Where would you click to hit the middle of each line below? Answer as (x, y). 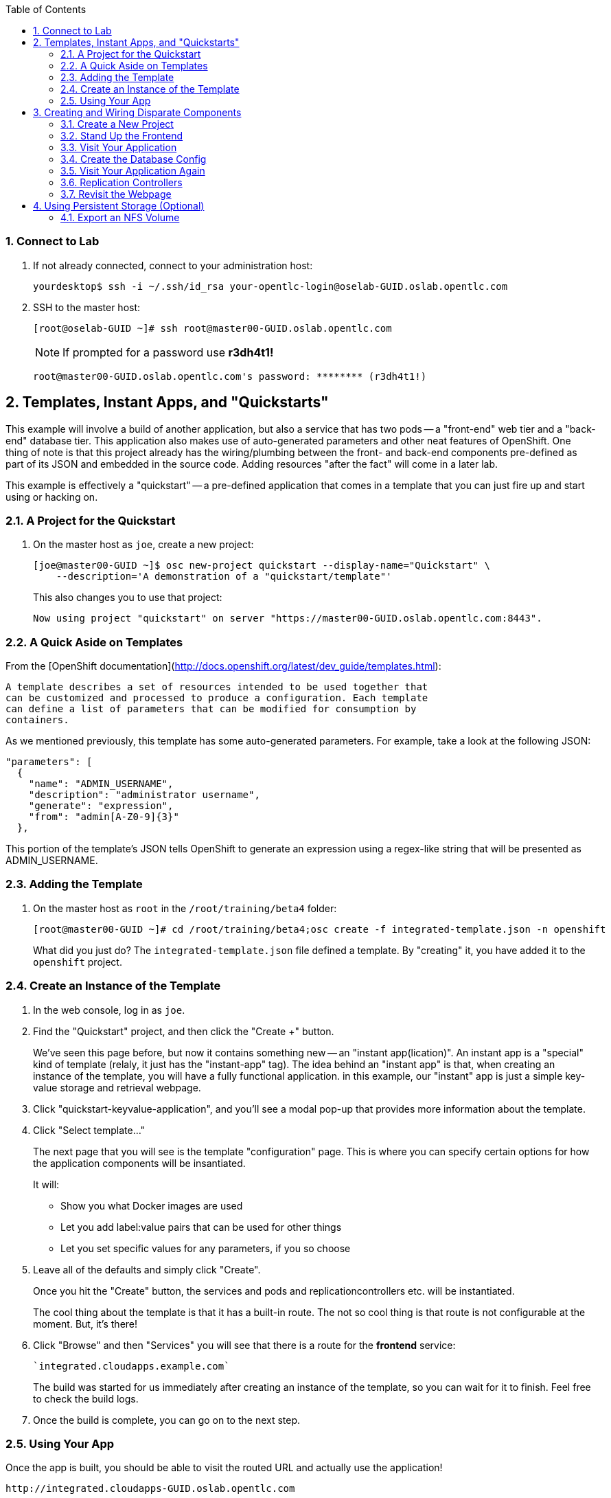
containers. (37, 720)
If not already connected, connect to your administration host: (173, 265)
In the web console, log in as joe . (109, 1010)
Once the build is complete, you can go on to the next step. (167, 1420)
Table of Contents (46, 9)
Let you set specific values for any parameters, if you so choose (206, 1248)
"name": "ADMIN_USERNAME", (101, 784)
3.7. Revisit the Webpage (116, 194)
